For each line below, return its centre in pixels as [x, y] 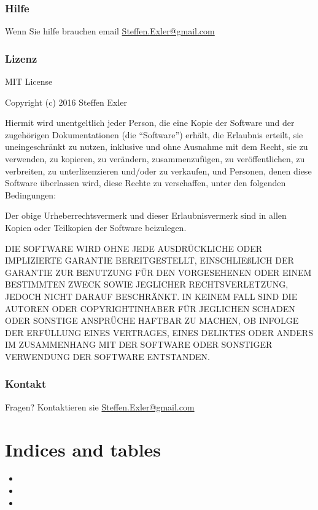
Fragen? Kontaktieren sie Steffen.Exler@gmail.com [100, 406]
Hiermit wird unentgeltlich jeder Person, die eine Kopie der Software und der [150, 123]
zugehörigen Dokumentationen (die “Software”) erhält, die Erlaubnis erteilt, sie [154, 134]
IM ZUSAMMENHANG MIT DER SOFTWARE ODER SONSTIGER [139, 344]
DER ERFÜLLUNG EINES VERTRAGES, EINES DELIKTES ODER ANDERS [159, 332]
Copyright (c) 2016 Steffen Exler [66, 102]
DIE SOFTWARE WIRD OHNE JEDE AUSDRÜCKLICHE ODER [134, 248]
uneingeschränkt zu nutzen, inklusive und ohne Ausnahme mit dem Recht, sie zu [157, 147]
